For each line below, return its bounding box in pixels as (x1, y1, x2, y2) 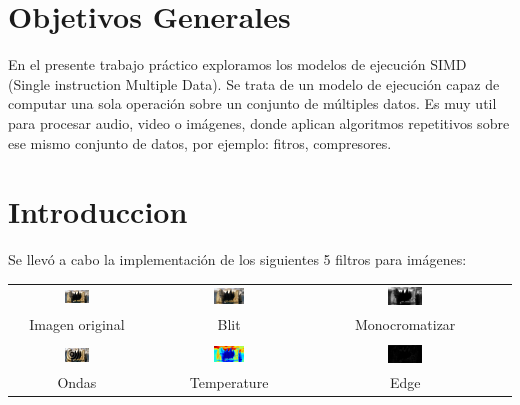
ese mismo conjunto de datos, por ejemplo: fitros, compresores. (8, 132, 392, 153)
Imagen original (29, 313, 125, 334)
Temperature (189, 372, 269, 393)
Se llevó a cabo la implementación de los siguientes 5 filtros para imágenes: (8, 249, 467, 270)
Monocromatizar (354, 313, 456, 334)
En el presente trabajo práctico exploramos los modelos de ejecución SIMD (8, 54, 467, 75)
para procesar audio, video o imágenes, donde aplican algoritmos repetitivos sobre (8, 112, 510, 133)
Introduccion (8, 191, 188, 232)
